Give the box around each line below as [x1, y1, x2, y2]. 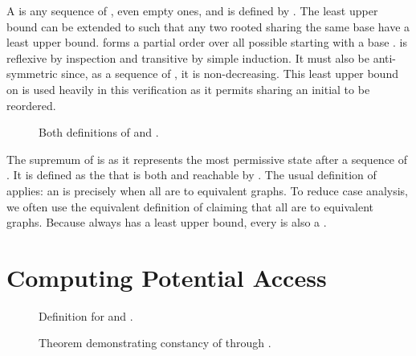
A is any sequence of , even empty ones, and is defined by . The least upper [6, 2, 378, 18]
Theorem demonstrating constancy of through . [39, 334, 271, 351]
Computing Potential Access [6, 260, 327, 293]
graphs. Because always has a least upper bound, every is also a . [6, 214, 327, 231]
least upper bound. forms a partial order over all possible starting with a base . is [6, 34, 407, 51]
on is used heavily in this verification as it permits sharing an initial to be [6, 80, 370, 97]
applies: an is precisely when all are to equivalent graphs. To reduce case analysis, [6, 182, 408, 198]
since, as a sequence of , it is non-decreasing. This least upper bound [61, 65, 398, 82]
